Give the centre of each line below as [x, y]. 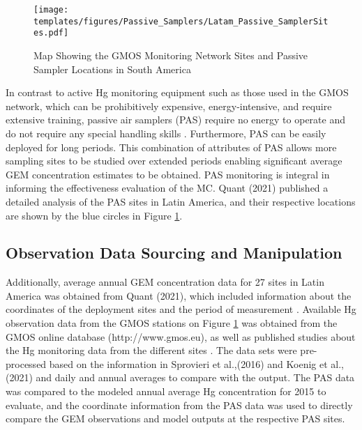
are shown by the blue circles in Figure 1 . [94, 215]
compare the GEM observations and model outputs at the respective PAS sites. [175, 419]
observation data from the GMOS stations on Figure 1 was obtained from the [172, 323]
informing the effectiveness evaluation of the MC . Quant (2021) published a [167, 188]
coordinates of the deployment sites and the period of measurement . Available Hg [181, 309]
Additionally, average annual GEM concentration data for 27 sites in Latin [165, 282]
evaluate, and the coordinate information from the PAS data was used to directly [179, 405]
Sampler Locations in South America [112, 69]
